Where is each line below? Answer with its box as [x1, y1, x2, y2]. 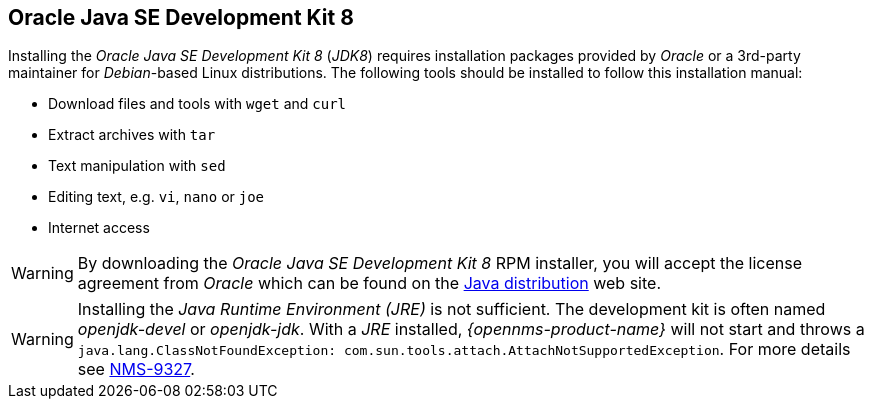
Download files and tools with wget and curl [48, 95, 346, 113]
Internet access [48, 219, 150, 237]
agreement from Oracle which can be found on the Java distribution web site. [77, 273, 661, 294]
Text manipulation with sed [48, 157, 226, 175]
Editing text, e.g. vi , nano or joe [48, 188, 265, 206]
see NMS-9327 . [77, 359, 195, 380]
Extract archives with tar [48, 126, 216, 144]
